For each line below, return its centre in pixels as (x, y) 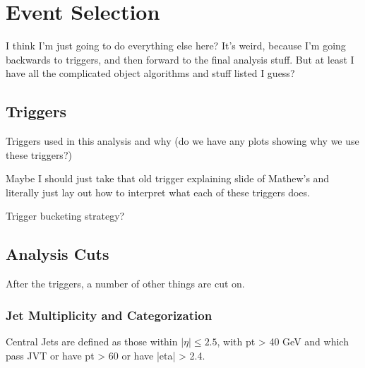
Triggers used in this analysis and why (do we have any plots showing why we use (182, 141)
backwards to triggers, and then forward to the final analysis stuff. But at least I (180, 59)
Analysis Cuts (58, 254)
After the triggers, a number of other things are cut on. (125, 284)
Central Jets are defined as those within (92, 342)
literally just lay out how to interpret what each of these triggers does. (158, 192)
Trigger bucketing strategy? (65, 216)
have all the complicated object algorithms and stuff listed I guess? (150, 73)
